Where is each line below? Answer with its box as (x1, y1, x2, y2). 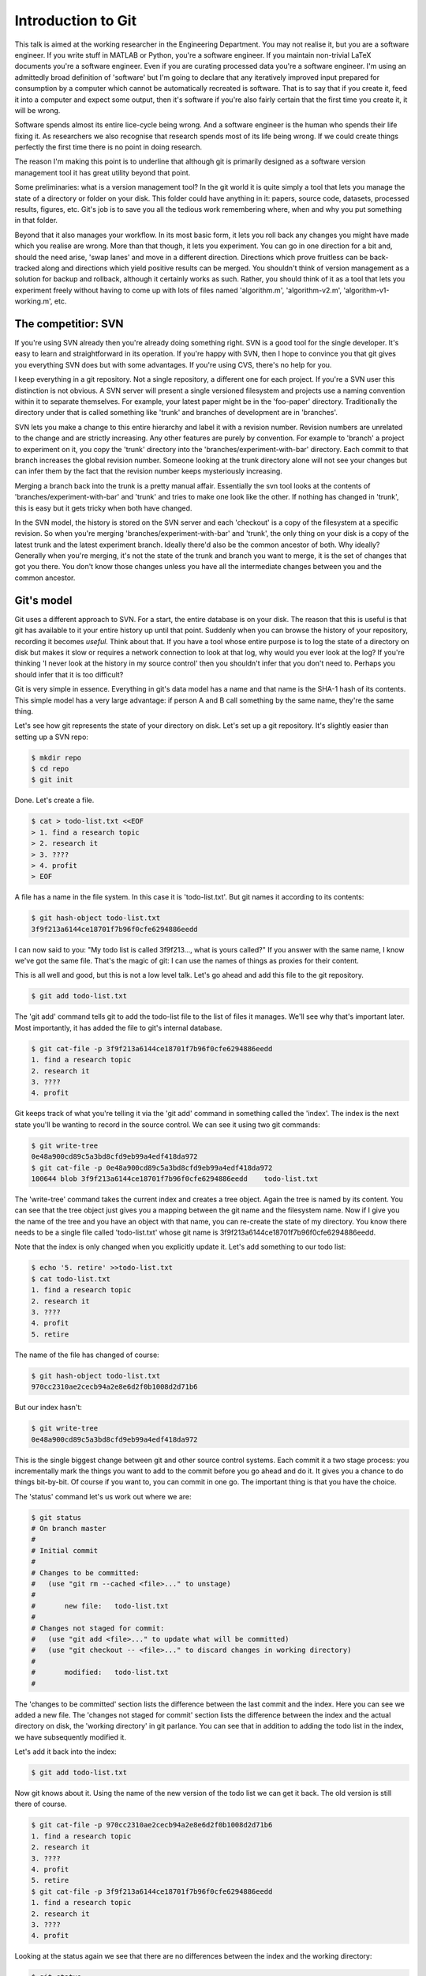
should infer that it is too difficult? (14, 669, 124, 679)
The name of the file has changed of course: (14, 1350, 159, 1359)
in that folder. (14, 216, 58, 225)
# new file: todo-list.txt (31, 1601, 169, 1610)
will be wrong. (14, 105, 61, 115)
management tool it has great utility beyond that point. (14, 168, 191, 177)
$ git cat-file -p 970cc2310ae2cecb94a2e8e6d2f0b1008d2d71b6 (31, 1820, 273, 1830)
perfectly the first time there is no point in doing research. (14, 142, 203, 152)
